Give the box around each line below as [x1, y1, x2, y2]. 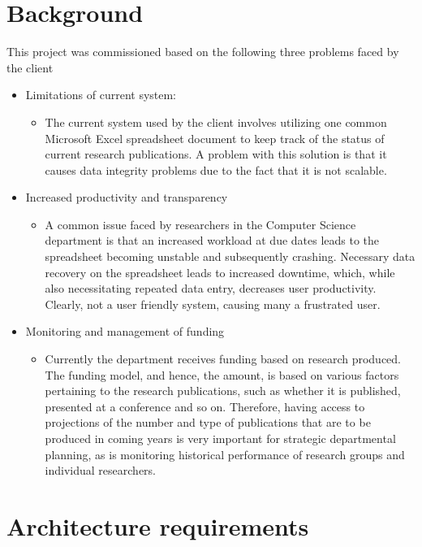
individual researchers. [45, 462, 156, 479]
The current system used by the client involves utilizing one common [45, 113, 387, 130]
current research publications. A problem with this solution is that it [45, 145, 387, 163]
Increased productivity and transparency [25, 189, 228, 206]
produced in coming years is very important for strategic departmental [45, 430, 396, 446]
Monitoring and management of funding [25, 323, 225, 340]
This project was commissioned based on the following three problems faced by [6, 43, 399, 60]
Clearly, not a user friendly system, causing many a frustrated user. [45, 295, 381, 312]
